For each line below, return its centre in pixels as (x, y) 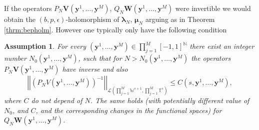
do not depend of (57, 100)
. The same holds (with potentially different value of (170, 100)
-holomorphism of (92, 19)
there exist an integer (222, 46)
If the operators (28, 8)
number (15, 58)
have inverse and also (95, 69)
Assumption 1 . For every (45, 46)
